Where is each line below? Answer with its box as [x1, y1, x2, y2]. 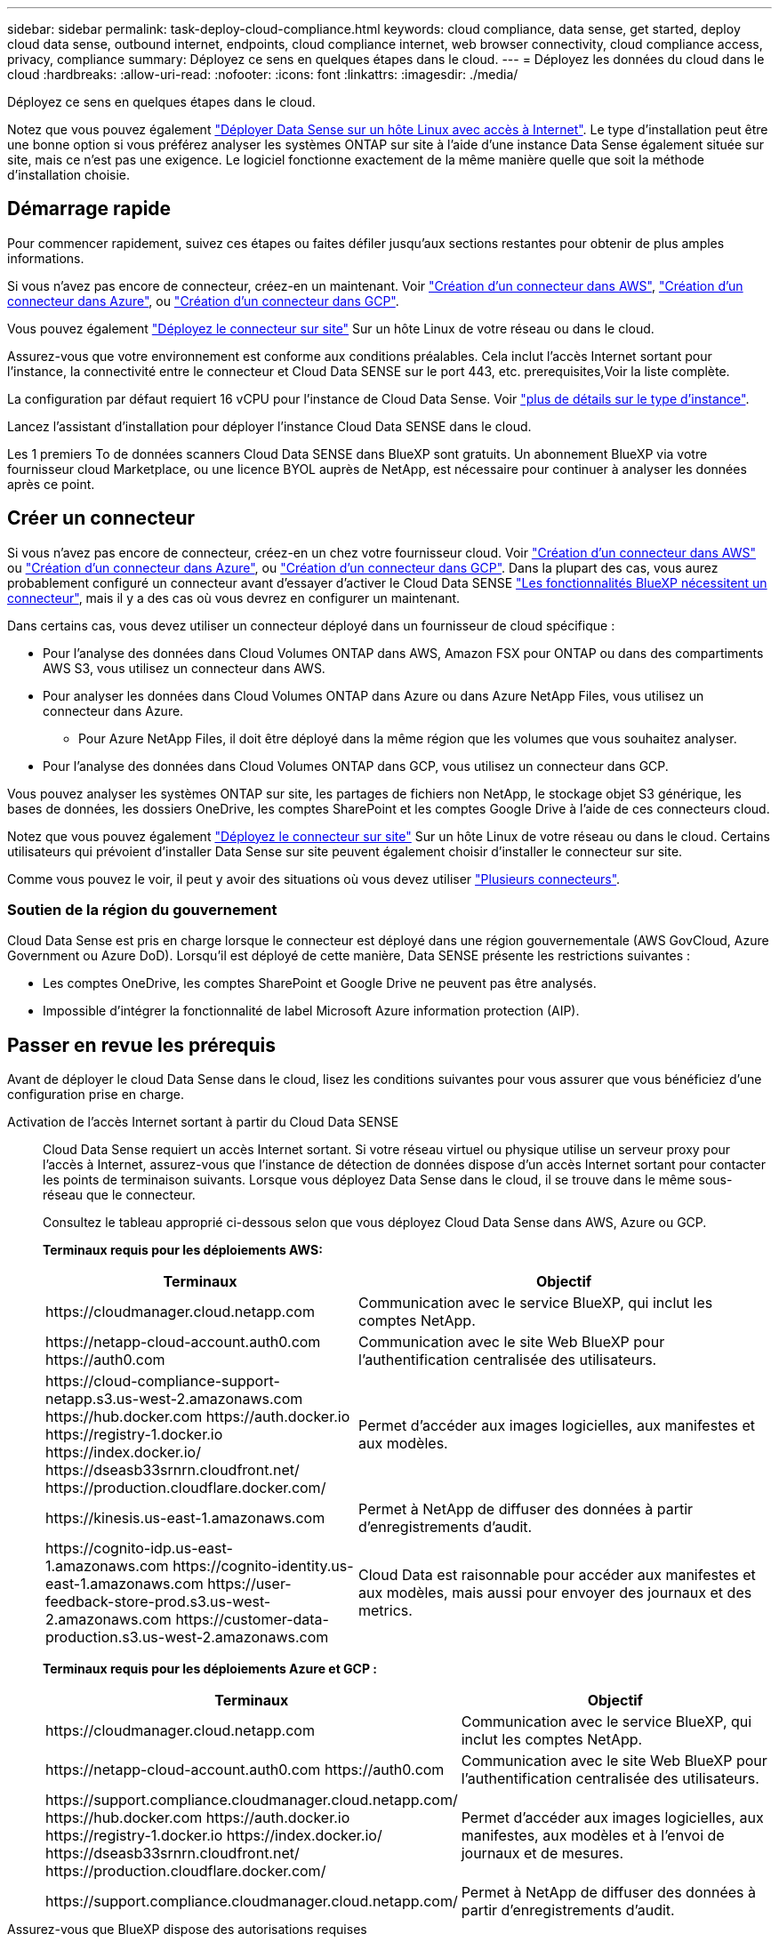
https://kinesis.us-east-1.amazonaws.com [45, 1509, 325, 1528]
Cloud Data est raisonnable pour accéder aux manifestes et [358, 1566, 756, 1585]
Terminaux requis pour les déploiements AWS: [43, 1242, 323, 1258]
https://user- [207, 1575, 292, 1593]
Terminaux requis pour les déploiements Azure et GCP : [43, 1661, 378, 1677]
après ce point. [7, 476, 95, 492]
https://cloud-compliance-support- [45, 1372, 280, 1391]
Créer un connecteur [7, 507, 196, 530]
